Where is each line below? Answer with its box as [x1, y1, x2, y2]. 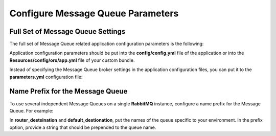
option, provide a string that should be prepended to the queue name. [9, 124, 156, 130]
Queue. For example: [9, 107, 54, 114]
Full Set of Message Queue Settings [9, 27, 126, 36]
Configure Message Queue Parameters [9, 8, 179, 19]
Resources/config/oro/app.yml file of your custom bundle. [9, 57, 135, 63]
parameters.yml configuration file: [9, 74, 83, 80]
